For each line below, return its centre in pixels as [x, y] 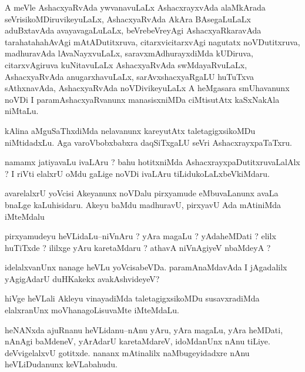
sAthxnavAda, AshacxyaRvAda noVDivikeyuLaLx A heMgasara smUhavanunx [147, 88]
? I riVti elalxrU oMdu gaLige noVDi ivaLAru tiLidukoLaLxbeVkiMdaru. [137, 173]
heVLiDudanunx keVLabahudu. [61, 364]
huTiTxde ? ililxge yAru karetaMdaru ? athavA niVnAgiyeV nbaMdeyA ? [138, 247]
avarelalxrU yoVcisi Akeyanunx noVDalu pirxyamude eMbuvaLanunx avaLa [142, 193]
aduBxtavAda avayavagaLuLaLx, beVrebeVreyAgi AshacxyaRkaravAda [133, 30]
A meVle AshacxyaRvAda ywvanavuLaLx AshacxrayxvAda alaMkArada [135, 7]
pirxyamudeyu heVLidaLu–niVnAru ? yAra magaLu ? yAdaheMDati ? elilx [140, 236]
